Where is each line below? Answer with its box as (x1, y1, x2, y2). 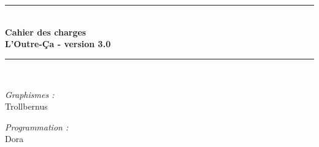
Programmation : (5, 120, 69, 133)
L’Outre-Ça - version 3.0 (5, 37, 111, 50)
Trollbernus (5, 100, 48, 113)
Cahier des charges (5, 25, 86, 38)
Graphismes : (5, 88, 55, 100)
